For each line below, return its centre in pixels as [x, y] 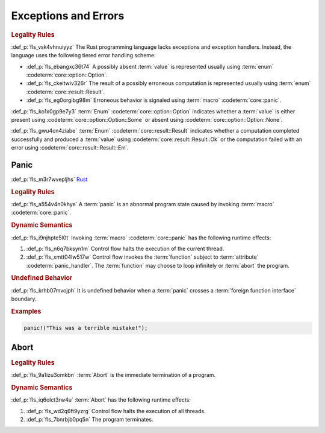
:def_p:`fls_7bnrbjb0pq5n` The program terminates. [90, 419]
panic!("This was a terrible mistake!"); [86, 328]
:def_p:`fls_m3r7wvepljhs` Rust [49, 179]
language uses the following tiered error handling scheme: [83, 55]
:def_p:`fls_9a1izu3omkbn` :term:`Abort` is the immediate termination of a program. [113, 375]
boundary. [24, 299]
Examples [26, 311]
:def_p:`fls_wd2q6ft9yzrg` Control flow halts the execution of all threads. [116, 411]
